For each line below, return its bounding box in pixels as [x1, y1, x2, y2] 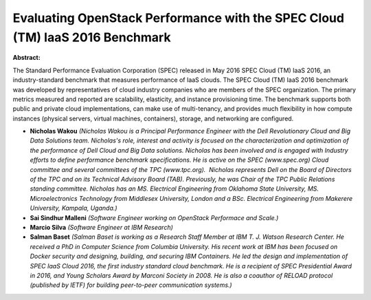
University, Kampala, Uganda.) [30, 204, 117, 213]
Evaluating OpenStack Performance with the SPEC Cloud [12, 10, 345, 25]
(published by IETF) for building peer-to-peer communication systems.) [30, 281, 233, 289]
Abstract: [12, 54, 41, 62]
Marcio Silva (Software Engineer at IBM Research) [30, 223, 173, 231]
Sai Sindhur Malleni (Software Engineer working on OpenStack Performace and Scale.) [30, 213, 279, 222]
